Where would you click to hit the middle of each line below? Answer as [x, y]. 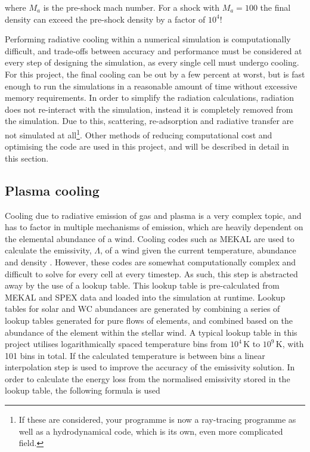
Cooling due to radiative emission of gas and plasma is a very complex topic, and [153, 215]
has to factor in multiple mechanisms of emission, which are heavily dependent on [154, 227]
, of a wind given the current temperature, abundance [198, 250]
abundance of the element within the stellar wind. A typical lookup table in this [151, 332]
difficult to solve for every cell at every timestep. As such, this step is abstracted [151, 273]
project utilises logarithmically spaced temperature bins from [116, 344]
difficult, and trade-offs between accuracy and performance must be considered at [154, 50]
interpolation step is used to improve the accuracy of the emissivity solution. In [150, 367]
